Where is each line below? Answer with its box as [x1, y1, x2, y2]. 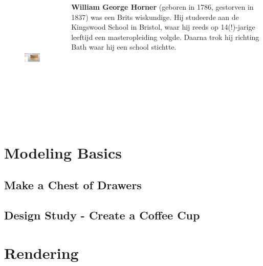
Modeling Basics [4, 142, 122, 163]
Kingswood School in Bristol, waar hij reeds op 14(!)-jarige [71, 21, 255, 32]
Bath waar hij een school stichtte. [71, 41, 177, 52]
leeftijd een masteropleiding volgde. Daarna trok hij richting [71, 31, 259, 42]
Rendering [4, 242, 79, 263]
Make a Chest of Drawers [4, 177, 142, 193]
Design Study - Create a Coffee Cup [4, 207, 200, 223]
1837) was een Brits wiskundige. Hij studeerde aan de [71, 11, 239, 22]
